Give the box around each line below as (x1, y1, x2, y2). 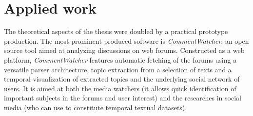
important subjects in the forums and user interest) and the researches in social (4, 93, 241, 103)
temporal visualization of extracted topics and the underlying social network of (4, 74, 240, 84)
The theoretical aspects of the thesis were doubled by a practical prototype (4, 26, 228, 36)
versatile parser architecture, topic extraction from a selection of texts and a (4, 64, 232, 74)
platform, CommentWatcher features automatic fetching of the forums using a (4, 54, 237, 65)
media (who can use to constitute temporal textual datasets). (4, 102, 187, 112)
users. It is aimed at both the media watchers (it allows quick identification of (4, 83, 236, 93)
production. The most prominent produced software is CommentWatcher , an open (4, 35, 249, 46)
